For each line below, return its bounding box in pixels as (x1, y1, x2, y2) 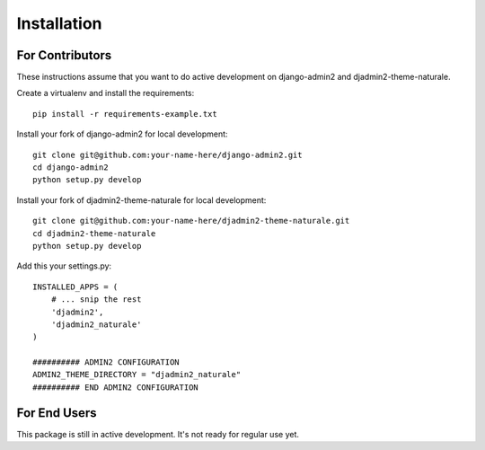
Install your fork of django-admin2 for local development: (16, 128, 228, 139)
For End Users (16, 405, 98, 420)
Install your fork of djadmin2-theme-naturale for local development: (16, 194, 267, 206)
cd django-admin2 (32, 163, 109, 172)
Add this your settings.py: (16, 260, 112, 271)
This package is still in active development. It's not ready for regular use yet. (16, 428, 300, 439)
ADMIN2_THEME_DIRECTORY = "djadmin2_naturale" (32, 369, 242, 380)
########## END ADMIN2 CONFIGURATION (32, 382, 199, 393)
